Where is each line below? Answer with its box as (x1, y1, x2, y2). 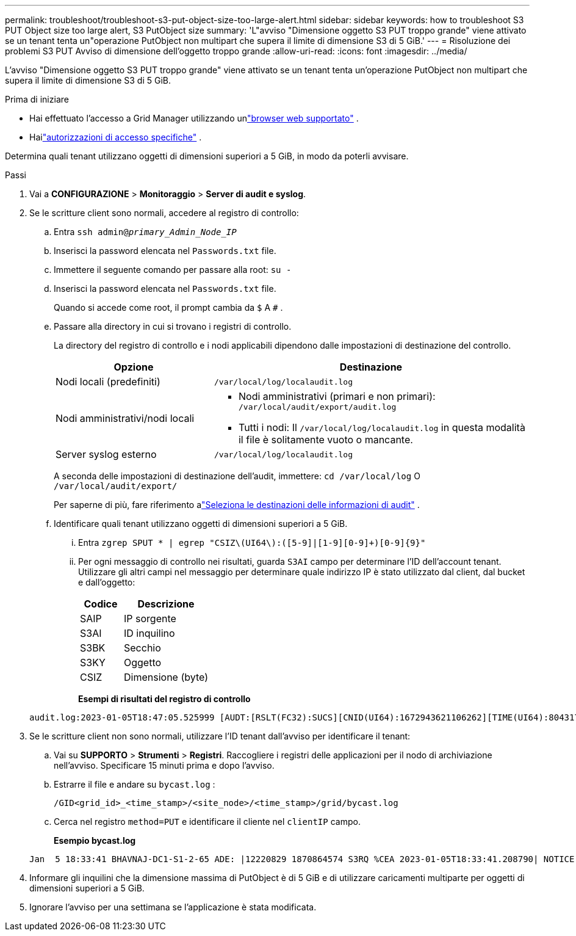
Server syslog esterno (56, 448, 157, 460)
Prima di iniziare (5, 94, 69, 104)
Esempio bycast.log (54, 835, 136, 846)
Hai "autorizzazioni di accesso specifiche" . (29, 132, 202, 142)
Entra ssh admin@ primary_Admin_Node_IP (54, 227, 237, 237)
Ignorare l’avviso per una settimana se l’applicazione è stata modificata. (29, 902, 317, 912)
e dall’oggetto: (78, 577, 135, 587)
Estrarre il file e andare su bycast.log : (54, 779, 215, 789)
